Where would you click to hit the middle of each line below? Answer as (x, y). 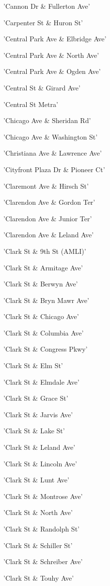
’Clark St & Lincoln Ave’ (40, 463)
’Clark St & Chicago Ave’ (41, 316)
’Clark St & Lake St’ (34, 431)
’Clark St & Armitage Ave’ (43, 267)
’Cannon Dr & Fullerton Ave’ (47, 6)
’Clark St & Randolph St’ (41, 529)
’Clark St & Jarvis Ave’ (38, 414)
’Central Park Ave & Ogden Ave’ (52, 71)
